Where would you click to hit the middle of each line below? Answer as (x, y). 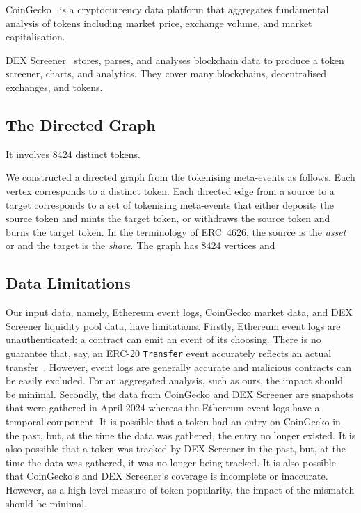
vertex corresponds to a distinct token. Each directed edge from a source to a (170, 190)
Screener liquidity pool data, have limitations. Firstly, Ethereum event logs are (173, 325)
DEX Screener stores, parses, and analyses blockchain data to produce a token (175, 60)
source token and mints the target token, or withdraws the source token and (168, 218)
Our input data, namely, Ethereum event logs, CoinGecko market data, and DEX (179, 312)
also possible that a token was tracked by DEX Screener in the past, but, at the (176, 449)
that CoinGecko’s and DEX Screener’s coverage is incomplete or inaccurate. (167, 476)
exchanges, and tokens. (54, 87)
